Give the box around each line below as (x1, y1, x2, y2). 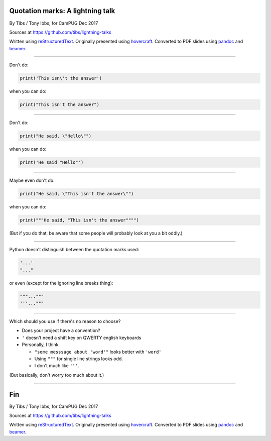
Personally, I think (22, 342, 59, 348)
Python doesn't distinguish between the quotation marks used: (9, 247, 140, 253)
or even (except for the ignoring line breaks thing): (9, 280, 113, 286)
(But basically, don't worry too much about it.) (9, 372, 104, 378)
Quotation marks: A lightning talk (9, 7, 115, 15)
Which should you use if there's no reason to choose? (9, 318, 121, 324)
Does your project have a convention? (22, 327, 100, 334)
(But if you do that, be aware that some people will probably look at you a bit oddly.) (9, 230, 183, 236)
